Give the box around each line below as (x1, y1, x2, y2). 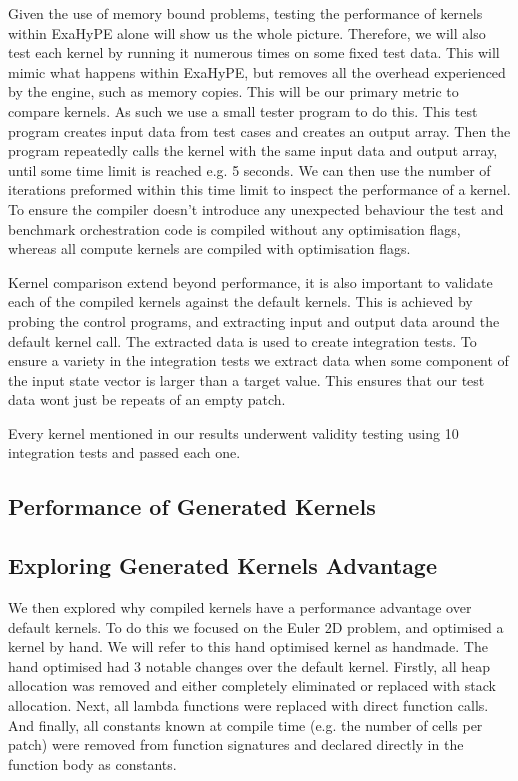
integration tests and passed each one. (8, 442, 241, 463)
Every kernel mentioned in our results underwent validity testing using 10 (8, 422, 459, 443)
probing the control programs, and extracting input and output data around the (8, 310, 500, 331)
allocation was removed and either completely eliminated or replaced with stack (8, 675, 496, 696)
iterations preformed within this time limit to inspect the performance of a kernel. (8, 179, 511, 200)
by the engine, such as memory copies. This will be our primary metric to (8, 81, 459, 102)
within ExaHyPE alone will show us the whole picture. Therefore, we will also (8, 22, 486, 43)
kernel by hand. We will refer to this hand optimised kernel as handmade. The (8, 636, 488, 657)
